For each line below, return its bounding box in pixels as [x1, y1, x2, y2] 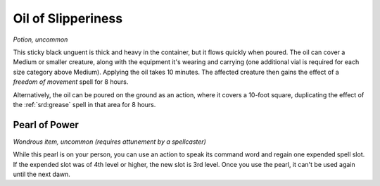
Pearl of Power [13, 118, 79, 130]
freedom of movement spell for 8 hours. [13, 77, 129, 86]
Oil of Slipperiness [13, 11, 123, 26]
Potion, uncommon [13, 35, 68, 44]
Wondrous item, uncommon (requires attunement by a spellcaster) [13, 137, 207, 146]
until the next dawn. [13, 170, 70, 178]
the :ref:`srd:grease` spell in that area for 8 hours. [13, 100, 156, 108]
